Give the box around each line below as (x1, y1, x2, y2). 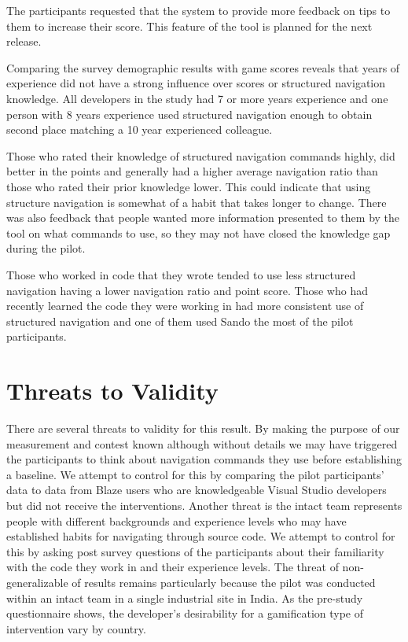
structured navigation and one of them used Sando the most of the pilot (6, 312, 354, 329)
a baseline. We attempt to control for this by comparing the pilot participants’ (6, 466, 384, 482)
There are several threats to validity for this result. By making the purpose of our (6, 420, 400, 436)
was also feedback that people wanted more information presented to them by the (6, 209, 400, 226)
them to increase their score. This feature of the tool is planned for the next (6, 17, 373, 34)
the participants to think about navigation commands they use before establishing (6, 451, 402, 467)
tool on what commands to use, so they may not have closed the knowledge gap (6, 224, 391, 241)
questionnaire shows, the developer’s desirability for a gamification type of (6, 605, 364, 622)
